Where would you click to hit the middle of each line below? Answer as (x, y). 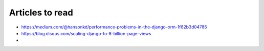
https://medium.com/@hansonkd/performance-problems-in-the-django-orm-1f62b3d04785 (114, 27)
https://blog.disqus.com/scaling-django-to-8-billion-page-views (86, 33)
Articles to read (41, 13)
